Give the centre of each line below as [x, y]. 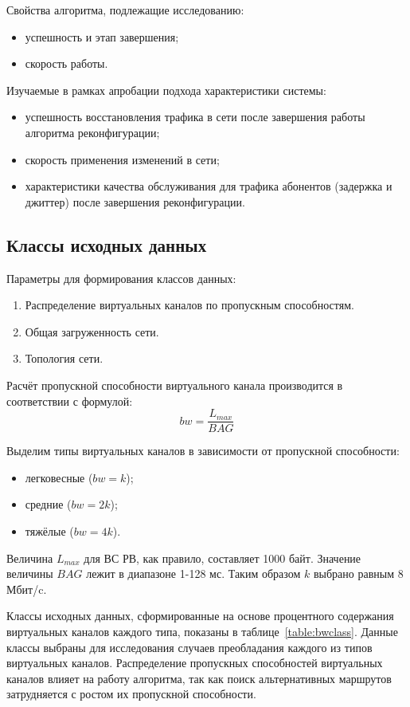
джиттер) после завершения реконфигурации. [135, 201]
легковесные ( [59, 477]
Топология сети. [64, 358]
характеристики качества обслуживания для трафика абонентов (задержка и [209, 186]
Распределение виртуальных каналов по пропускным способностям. [189, 305]
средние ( [48, 504]
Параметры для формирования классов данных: [121, 278]
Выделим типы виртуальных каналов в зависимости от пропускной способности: [203, 451]
